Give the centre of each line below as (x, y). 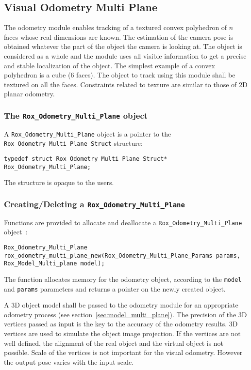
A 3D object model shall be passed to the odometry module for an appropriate (121, 305)
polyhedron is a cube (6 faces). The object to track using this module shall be (120, 75)
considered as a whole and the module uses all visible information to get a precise (125, 55)
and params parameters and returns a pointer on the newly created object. (115, 288)
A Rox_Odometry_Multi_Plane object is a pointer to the (88, 133)
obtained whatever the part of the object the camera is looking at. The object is (123, 46)
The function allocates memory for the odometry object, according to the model (123, 279)
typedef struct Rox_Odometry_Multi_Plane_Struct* (86, 159)
